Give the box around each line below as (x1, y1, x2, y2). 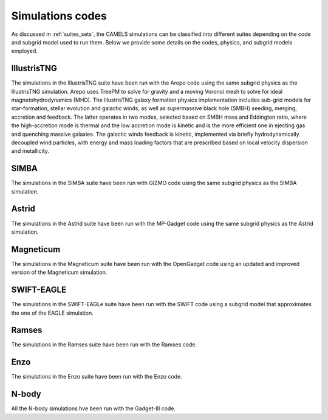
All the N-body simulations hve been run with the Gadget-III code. (11, 405, 176, 412)
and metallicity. (11, 147, 50, 155)
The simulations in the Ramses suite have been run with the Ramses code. (11, 341, 197, 348)
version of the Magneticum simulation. (11, 268, 108, 276)
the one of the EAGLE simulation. (11, 309, 94, 317)
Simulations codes (11, 9, 108, 23)
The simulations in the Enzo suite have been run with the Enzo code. (11, 373, 182, 380)
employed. (11, 47, 38, 55)
